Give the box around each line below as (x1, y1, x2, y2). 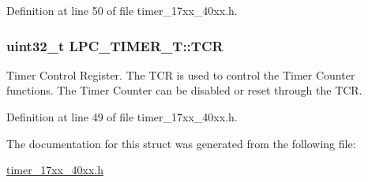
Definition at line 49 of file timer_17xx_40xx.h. (6, 109, 238, 124)
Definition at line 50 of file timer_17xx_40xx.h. (6, 2, 238, 18)
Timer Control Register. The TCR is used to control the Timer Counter (6, 66, 355, 83)
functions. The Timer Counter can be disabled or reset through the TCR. (6, 82, 362, 98)
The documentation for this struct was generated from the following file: (6, 135, 356, 151)
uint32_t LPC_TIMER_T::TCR (6, 35, 223, 55)
